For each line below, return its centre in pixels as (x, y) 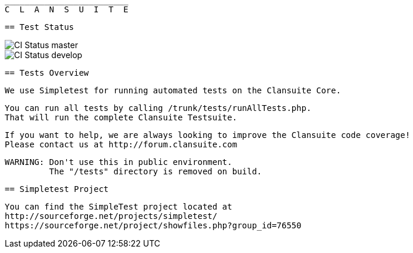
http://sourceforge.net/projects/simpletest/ (111, 216)
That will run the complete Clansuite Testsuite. (121, 117)
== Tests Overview (47, 73)
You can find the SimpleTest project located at (119, 207)
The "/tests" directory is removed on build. (155, 171)
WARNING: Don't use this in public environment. (119, 162)
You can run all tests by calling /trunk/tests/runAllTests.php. (158, 108)
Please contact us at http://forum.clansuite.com (121, 144)
